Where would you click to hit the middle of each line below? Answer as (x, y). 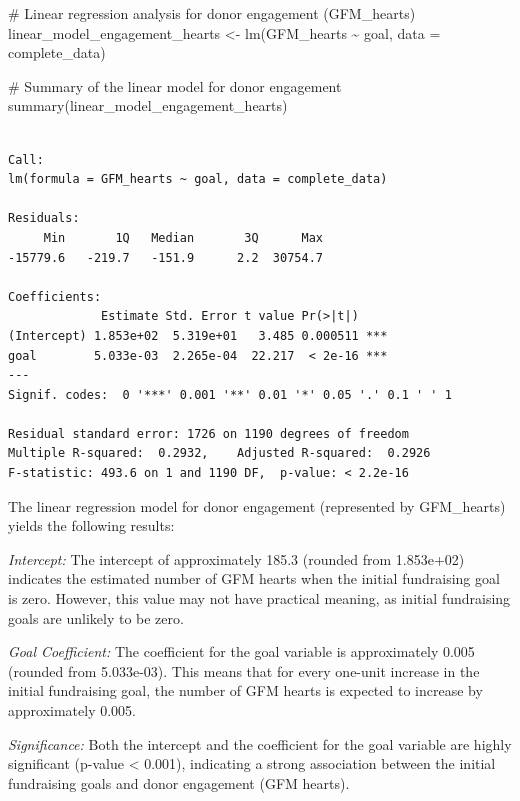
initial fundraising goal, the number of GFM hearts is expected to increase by (245, 690)
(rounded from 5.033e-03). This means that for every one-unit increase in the (244, 670)
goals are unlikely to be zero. (96, 617)
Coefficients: (55, 296)
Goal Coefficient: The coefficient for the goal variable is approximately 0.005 (241, 651)
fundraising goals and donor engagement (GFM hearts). (179, 782)
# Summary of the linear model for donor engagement (175, 85)
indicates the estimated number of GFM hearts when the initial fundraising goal (254, 578)
